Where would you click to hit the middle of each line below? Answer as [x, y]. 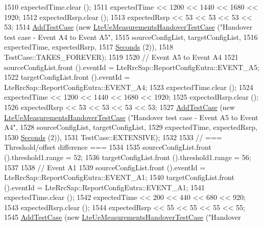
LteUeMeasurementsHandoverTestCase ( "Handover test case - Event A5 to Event [131, 117]
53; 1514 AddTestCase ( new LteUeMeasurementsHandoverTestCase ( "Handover [128, 27]
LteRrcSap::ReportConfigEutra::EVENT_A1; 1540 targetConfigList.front [119, 177]
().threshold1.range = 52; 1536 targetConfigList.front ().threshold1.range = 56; [128, 157]
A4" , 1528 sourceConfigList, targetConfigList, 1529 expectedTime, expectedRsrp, [131, 127]
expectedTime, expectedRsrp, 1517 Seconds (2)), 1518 [89, 47]
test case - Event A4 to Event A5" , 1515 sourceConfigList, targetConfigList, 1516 [131, 37]
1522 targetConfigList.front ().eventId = [67, 77]
